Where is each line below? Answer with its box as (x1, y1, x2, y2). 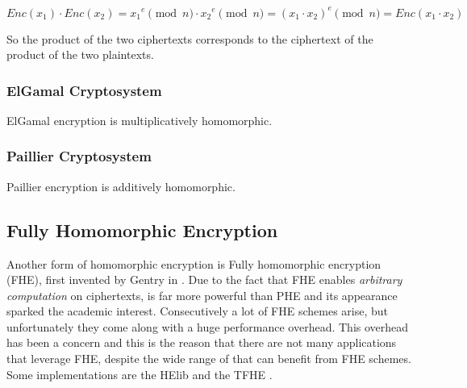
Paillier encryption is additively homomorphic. (6, 177, 236, 194)
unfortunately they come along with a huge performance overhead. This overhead (6, 318, 409, 335)
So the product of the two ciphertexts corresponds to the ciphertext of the (6, 30, 373, 47)
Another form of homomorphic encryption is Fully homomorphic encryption (6, 255, 382, 272)
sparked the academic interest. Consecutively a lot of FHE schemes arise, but (6, 302, 389, 319)
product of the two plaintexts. (6, 46, 154, 63)
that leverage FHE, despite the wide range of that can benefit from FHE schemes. (6, 350, 411, 367)
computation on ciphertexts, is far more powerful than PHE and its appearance (6, 286, 398, 303)
